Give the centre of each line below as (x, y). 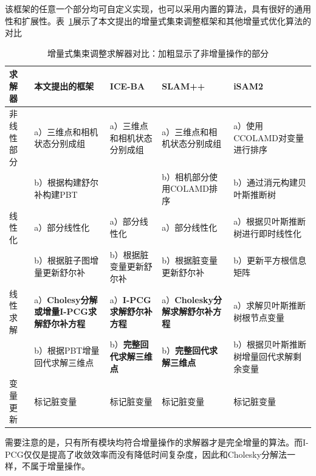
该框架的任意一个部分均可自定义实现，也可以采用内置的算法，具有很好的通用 (158, 9)
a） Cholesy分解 (66, 299)
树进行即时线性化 (268, 233)
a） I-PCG (130, 299)
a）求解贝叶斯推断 (270, 305)
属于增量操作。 (60, 466)
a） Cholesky (188, 299)
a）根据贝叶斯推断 (270, 221)
